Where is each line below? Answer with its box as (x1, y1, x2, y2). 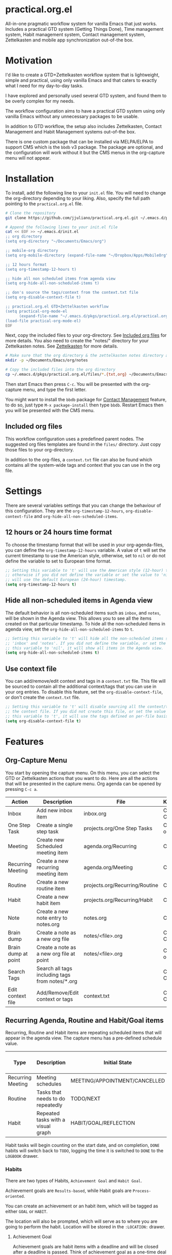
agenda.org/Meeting (83, 863, 133, 871)
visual (36, 1122, 51, 1130)
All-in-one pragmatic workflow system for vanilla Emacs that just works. (5, 20, 157, 27)
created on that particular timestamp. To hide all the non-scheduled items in (5, 620, 165, 626)
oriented (5, 1194, 24, 1199)
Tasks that (36, 1089, 61, 1096)
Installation (5, 173, 54, 185)
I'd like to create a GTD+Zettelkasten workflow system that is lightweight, (5, 72, 160, 78)
